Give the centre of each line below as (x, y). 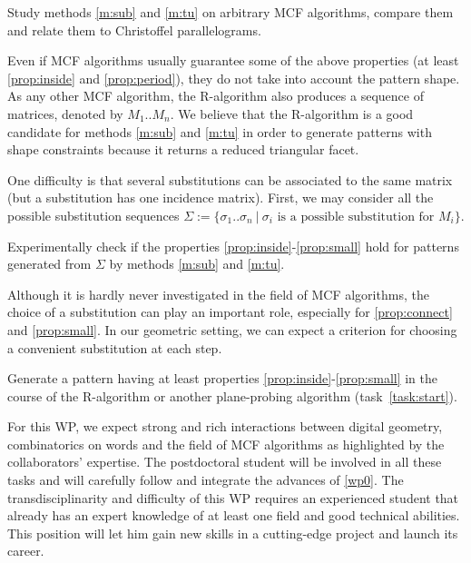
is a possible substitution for (356, 217)
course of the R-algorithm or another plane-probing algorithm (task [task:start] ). (232, 395)
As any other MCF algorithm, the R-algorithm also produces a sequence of (216, 96)
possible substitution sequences (93, 215)
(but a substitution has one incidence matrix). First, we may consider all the (221, 198)
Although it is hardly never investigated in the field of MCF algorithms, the (218, 294)
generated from (49, 264)
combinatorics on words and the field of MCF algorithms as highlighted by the (226, 444)
